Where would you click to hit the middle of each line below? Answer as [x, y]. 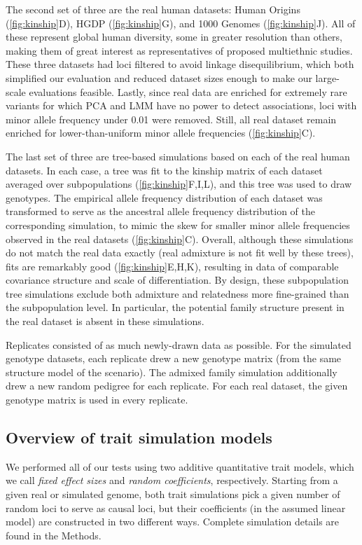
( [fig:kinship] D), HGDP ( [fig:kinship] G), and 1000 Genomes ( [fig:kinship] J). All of [181, 23]
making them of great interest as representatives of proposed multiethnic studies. [179, 50]
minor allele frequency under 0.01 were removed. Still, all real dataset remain [171, 119]
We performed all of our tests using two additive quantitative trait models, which [180, 466]
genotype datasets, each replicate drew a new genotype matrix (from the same [174, 358]
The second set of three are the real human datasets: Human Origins [153, 9]
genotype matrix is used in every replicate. [97, 400]
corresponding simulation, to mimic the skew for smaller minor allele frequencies [178, 225]
